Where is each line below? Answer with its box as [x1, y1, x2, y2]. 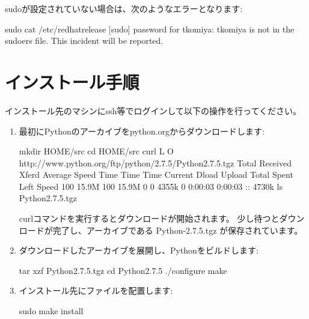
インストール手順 [5, 69, 139, 94]
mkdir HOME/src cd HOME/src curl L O [19, 145, 174, 157]
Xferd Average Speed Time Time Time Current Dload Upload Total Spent [19, 168, 293, 181]
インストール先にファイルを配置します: [19, 284, 173, 297]
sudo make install [19, 305, 84, 317]
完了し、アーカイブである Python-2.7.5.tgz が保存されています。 [52, 223, 303, 236]
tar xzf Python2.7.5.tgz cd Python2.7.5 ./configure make [19, 264, 227, 276]
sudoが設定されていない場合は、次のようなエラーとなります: [5, 2, 243, 14]
